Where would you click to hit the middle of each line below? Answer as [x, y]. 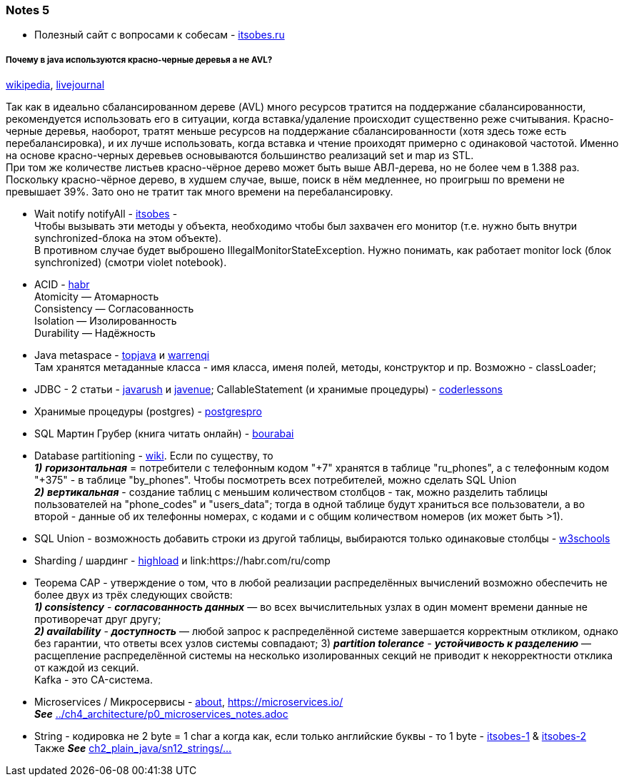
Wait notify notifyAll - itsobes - [106, 214]
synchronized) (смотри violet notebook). [131, 263]
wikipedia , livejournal [55, 85]
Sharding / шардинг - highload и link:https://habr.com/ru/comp [182, 561]
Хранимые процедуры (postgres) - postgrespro [148, 412]
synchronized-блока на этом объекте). [128, 238]
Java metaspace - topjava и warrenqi [122, 355]
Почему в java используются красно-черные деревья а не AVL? [139, 60]
